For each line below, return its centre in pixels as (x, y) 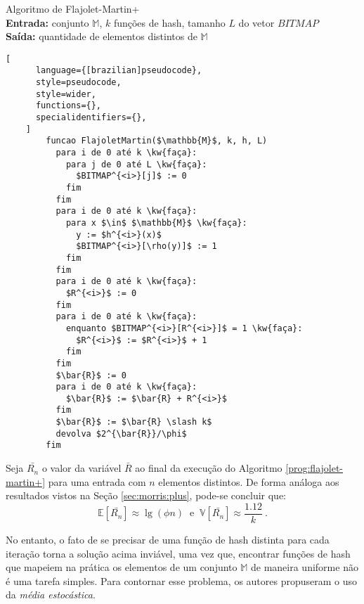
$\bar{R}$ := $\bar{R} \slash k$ (134, 422)
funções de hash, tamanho (169, 22)
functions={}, (69, 106)
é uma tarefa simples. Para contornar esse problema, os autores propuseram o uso (182, 580)
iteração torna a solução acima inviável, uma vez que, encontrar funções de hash (178, 553)
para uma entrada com (97, 481)
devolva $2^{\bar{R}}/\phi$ (121, 433)
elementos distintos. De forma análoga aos (249, 481)
